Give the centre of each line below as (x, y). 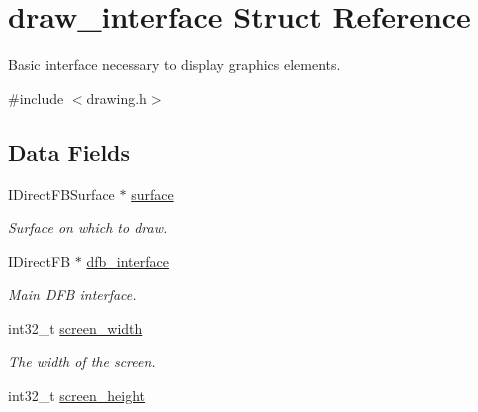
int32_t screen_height (77, 395)
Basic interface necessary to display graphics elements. (174, 64)
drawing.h (116, 97)
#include (36, 97)
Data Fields (69, 151)
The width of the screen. (82, 361)
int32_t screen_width (75, 327)
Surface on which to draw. (88, 227)
